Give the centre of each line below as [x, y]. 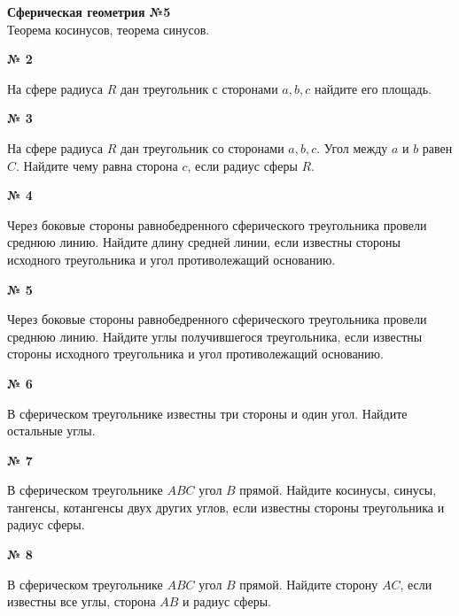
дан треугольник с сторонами [199, 88]
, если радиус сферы [242, 165]
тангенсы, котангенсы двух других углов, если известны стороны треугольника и [226, 507]
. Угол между [352, 147]
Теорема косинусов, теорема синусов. [109, 29]
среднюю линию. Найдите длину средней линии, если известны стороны [204, 242]
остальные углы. [51, 431]
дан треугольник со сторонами [202, 147]
